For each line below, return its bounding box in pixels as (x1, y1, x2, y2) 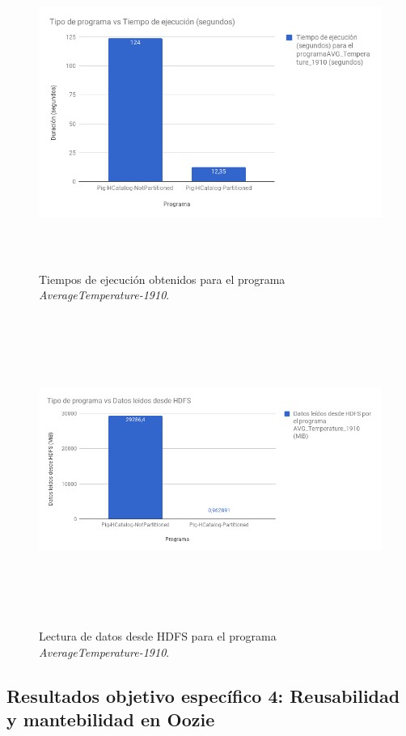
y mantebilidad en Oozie (6, 707, 215, 732)
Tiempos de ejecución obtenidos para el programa (39, 270, 285, 287)
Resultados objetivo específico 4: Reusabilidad (6, 683, 400, 708)
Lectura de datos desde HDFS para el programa (39, 628, 277, 645)
